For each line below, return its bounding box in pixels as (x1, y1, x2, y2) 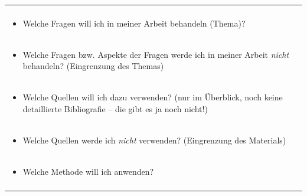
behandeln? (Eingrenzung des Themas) (22, 60, 164, 72)
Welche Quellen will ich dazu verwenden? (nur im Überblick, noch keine (22, 91, 283, 103)
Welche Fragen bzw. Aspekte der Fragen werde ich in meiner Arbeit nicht (22, 48, 289, 60)
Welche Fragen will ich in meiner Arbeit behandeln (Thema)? (22, 17, 246, 29)
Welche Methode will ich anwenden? (22, 165, 154, 177)
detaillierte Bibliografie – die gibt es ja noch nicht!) (22, 102, 208, 115)
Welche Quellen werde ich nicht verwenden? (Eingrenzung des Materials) (22, 133, 286, 146)
